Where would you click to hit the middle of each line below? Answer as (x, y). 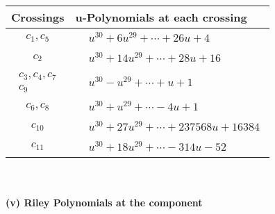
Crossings (38, 17)
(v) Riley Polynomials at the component (104, 203)
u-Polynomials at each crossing (161, 17)
